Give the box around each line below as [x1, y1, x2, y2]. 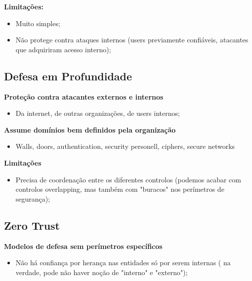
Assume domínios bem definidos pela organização [4, 124, 176, 135]
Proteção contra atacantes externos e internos [4, 91, 164, 102]
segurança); [15, 193, 50, 204]
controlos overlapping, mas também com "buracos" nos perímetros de [15, 184, 224, 194]
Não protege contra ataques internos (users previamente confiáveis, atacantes [15, 35, 249, 45]
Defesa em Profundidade [4, 68, 132, 83]
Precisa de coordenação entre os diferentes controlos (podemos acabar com [15, 174, 241, 184]
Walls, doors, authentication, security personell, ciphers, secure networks [15, 141, 235, 151]
